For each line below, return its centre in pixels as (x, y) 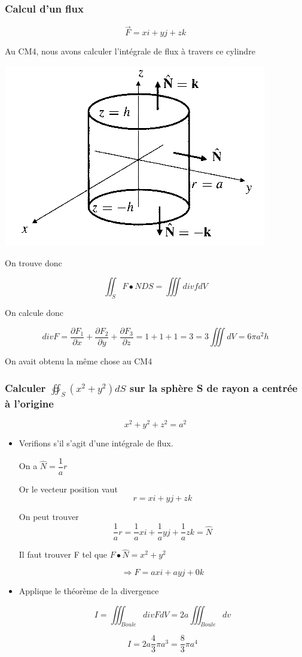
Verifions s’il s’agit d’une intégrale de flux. (96, 443)
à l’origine (29, 403)
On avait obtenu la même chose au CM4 (79, 361)
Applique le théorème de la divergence (89, 590)
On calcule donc (34, 313)
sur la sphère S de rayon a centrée (213, 387)
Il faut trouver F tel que (63, 554)
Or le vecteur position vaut (68, 489)
